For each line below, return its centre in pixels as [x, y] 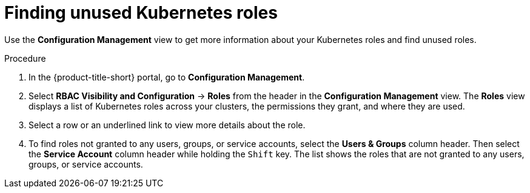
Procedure [25, 58]
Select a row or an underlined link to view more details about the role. [167, 125]
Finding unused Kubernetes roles [141, 13]
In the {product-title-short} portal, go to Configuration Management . [167, 77]
